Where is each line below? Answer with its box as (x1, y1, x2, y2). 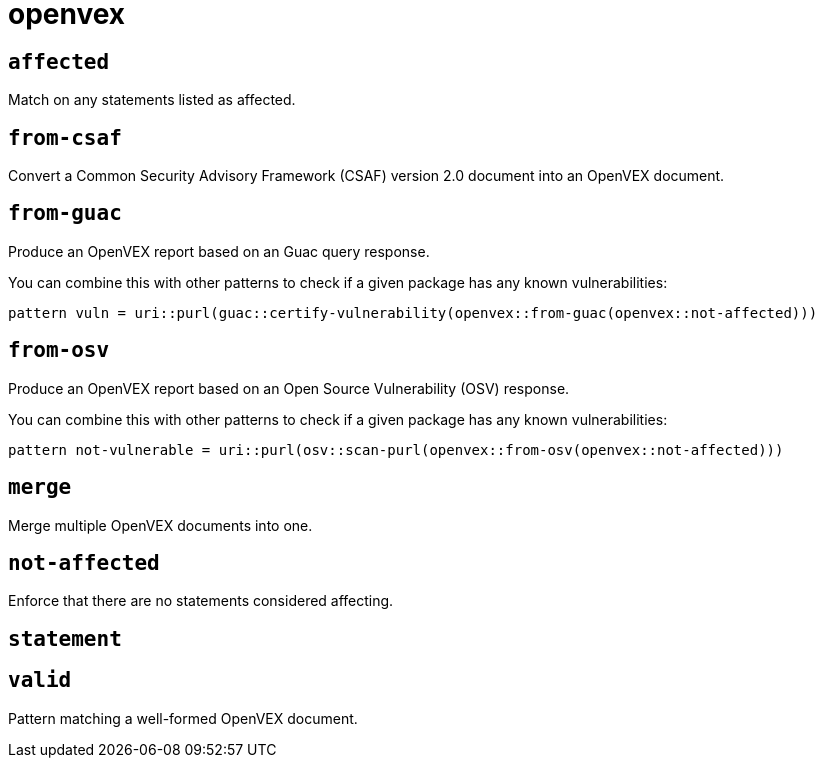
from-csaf (8, 125, 122, 150)
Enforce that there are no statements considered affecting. (8, 592, 394, 610)
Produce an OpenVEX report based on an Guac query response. (8, 242, 430, 260)
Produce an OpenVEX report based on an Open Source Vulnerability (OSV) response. (8, 379, 570, 397)
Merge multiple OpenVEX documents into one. (8, 516, 313, 534)
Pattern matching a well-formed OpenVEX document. (8, 709, 358, 727)
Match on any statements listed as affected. (8, 91, 296, 109)
